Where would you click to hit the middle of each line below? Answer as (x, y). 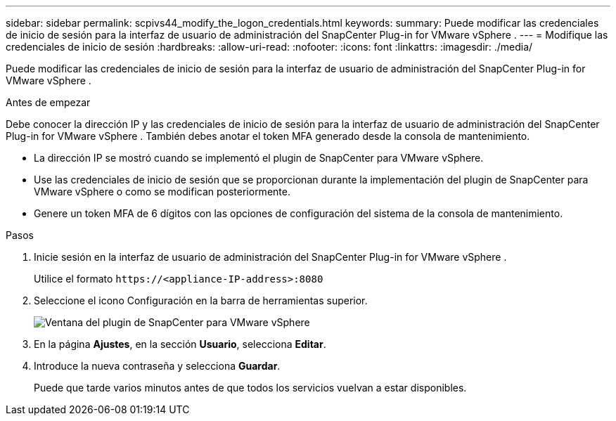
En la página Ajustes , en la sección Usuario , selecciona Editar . (180, 344)
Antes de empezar (48, 102)
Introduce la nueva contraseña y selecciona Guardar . (157, 366)
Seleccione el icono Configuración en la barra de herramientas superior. (201, 300)
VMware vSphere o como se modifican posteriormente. (162, 192)
